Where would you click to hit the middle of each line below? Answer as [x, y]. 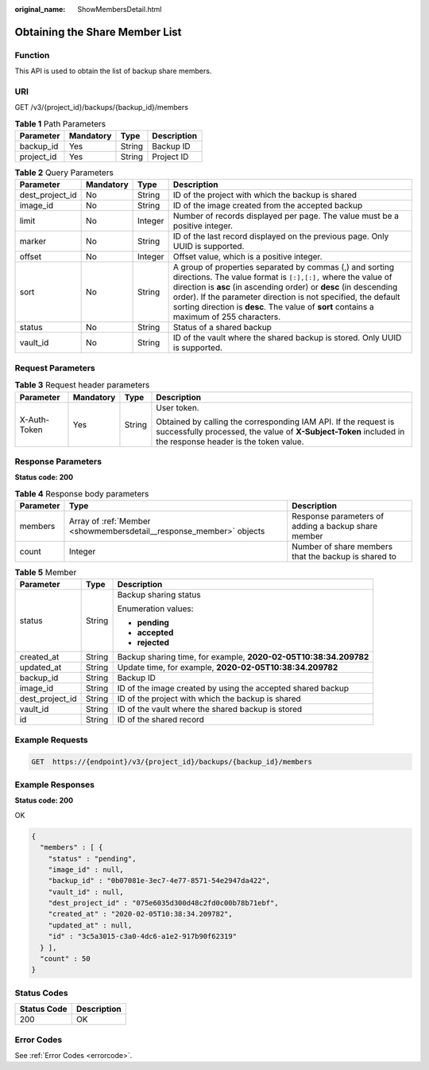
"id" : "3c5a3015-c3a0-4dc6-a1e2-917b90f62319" [143, 936]
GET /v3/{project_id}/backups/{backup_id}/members [101, 107]
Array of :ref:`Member [110, 521]
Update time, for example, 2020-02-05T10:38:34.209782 [228, 667]
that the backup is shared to [344, 557]
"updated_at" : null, [90, 925]
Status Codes [41, 993]
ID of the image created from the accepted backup [268, 205]
